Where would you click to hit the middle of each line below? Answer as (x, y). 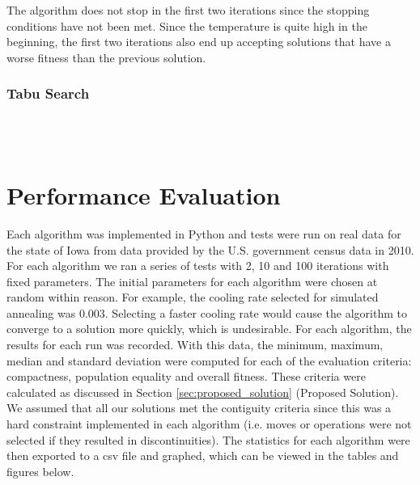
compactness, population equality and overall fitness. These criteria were (186, 376)
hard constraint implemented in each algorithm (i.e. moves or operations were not (209, 424)
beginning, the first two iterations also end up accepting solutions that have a (199, 42)
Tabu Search (48, 93)
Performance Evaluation (144, 194)
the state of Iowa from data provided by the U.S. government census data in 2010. (210, 249)
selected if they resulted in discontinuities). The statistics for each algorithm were (208, 439)
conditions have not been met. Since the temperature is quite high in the (187, 25)
